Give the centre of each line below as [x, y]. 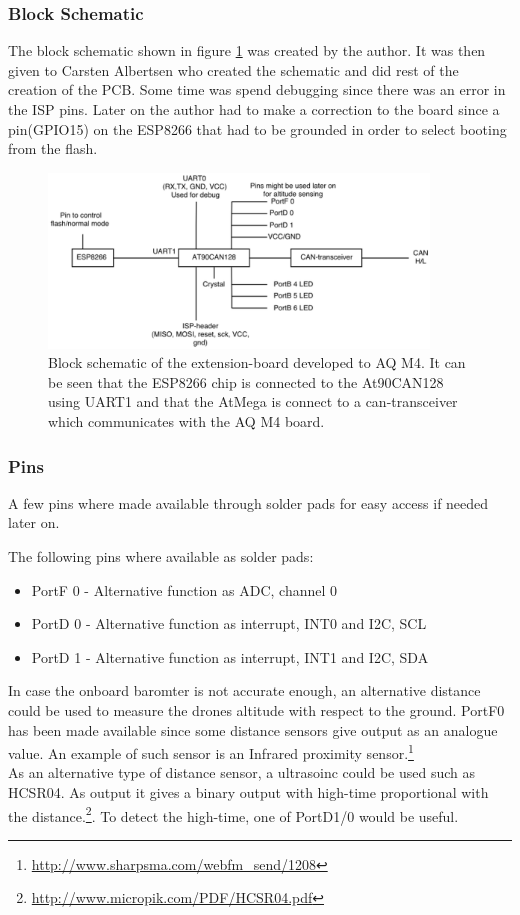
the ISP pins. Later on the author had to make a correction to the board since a [254, 109]
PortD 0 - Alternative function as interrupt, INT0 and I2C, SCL [229, 623]
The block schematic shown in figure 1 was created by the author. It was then [247, 50]
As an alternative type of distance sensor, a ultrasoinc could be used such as [241, 772]
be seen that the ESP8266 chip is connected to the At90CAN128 [246, 381]
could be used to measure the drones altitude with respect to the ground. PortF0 [256, 710]
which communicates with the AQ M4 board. [186, 421]
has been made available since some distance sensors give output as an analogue [253, 729]
